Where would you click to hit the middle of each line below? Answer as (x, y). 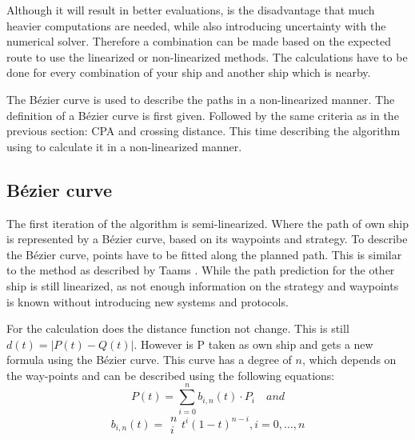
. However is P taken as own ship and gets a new (253, 344)
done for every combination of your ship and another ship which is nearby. (189, 72)
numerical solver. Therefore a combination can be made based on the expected (199, 41)
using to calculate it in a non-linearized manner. (124, 146)
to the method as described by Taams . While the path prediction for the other (201, 270)
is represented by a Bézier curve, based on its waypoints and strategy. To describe (207, 239)
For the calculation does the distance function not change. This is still (178, 328)
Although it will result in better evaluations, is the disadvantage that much (191, 10)
